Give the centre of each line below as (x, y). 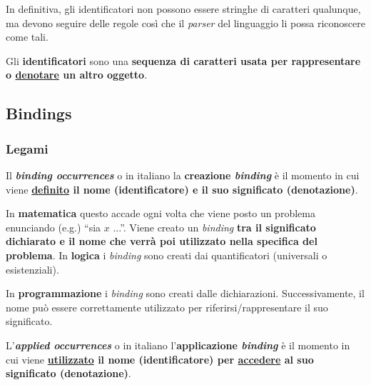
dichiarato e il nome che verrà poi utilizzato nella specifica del (162, 241)
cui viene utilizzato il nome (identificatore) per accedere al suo (160, 359)
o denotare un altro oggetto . (77, 75)
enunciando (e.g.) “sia (54, 227)
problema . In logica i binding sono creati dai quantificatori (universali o (167, 255)
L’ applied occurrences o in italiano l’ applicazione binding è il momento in (178, 345)
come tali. (27, 37)
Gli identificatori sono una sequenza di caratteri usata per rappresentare (183, 60)
